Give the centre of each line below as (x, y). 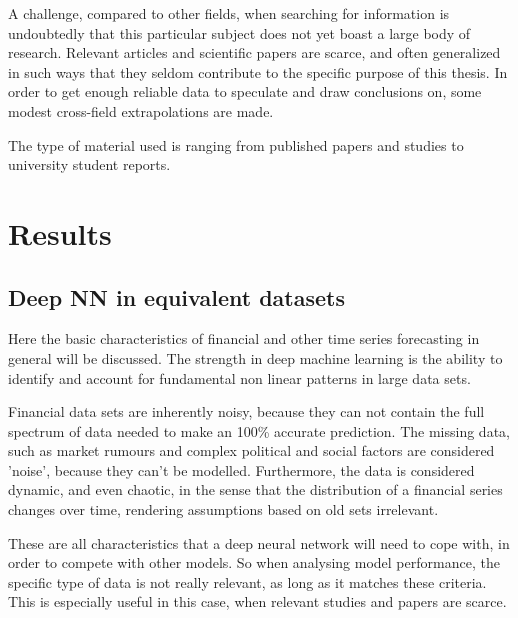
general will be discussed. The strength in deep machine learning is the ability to (255, 357)
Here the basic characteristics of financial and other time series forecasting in (244, 338)
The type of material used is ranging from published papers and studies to (236, 144)
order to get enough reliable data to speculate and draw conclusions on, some (245, 91)
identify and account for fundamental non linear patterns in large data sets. (239, 377)
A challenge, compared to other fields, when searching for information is (229, 13)
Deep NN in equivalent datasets (176, 296)
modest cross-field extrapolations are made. (141, 110)
